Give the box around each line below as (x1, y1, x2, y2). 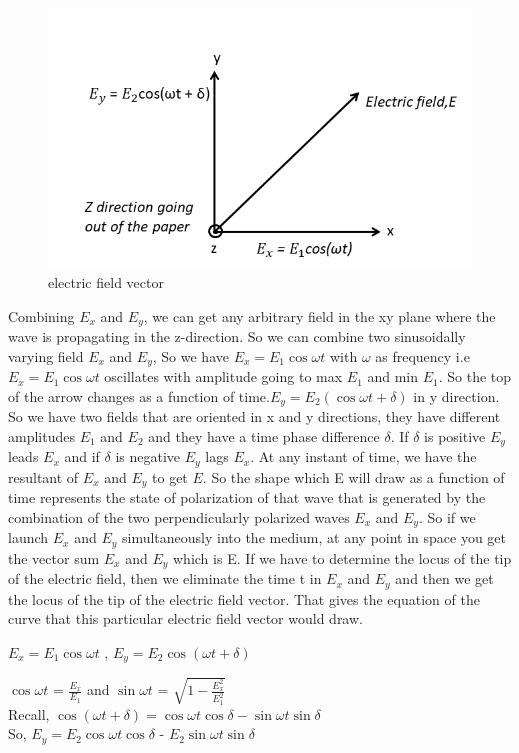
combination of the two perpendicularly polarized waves (8, 506, 350, 527)
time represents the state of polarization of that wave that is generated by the (8, 487, 486, 508)
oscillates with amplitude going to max (104, 366, 343, 387)
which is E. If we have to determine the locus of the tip (173, 547, 512, 568)
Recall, (8, 703, 50, 724)
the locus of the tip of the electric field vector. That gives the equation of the (8, 588, 480, 609)
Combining (8, 305, 75, 326)
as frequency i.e (375, 345, 470, 366)
